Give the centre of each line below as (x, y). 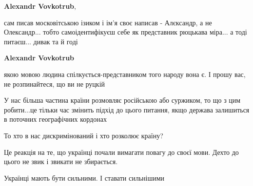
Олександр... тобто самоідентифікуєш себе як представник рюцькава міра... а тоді (126, 32)
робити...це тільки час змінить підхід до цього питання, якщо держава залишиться (127, 109)
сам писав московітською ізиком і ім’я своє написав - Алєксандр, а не (108, 22)
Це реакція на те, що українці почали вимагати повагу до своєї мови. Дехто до (121, 152)
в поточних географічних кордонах (55, 119)
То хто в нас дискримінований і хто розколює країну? (84, 135)
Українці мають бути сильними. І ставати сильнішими (84, 177)
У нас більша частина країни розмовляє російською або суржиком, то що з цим (122, 100)
